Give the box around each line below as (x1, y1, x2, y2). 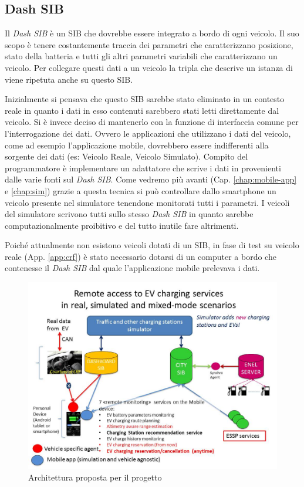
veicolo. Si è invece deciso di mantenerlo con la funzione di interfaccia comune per (5, 116, 299, 128)
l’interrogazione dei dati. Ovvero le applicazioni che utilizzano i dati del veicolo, (5, 127, 291, 139)
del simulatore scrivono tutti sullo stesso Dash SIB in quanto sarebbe (5, 208, 254, 220)
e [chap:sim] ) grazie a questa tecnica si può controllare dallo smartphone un (5, 184, 276, 197)
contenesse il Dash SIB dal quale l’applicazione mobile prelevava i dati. (5, 262, 260, 274)
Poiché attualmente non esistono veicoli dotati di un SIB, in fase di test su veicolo (5, 239, 299, 251)
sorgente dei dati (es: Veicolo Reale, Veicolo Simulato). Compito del (5, 150, 248, 163)
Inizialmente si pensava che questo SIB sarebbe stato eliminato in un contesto (5, 93, 285, 105)
